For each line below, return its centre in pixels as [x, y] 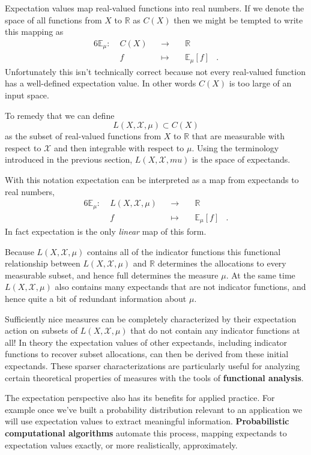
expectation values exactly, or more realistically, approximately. [121, 444]
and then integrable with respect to [119, 147]
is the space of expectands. [241, 159]
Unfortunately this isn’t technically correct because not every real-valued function [155, 71]
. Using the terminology [235, 147]
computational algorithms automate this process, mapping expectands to [146, 432]
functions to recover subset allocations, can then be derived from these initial [147, 354]
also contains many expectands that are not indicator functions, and [180, 287]
